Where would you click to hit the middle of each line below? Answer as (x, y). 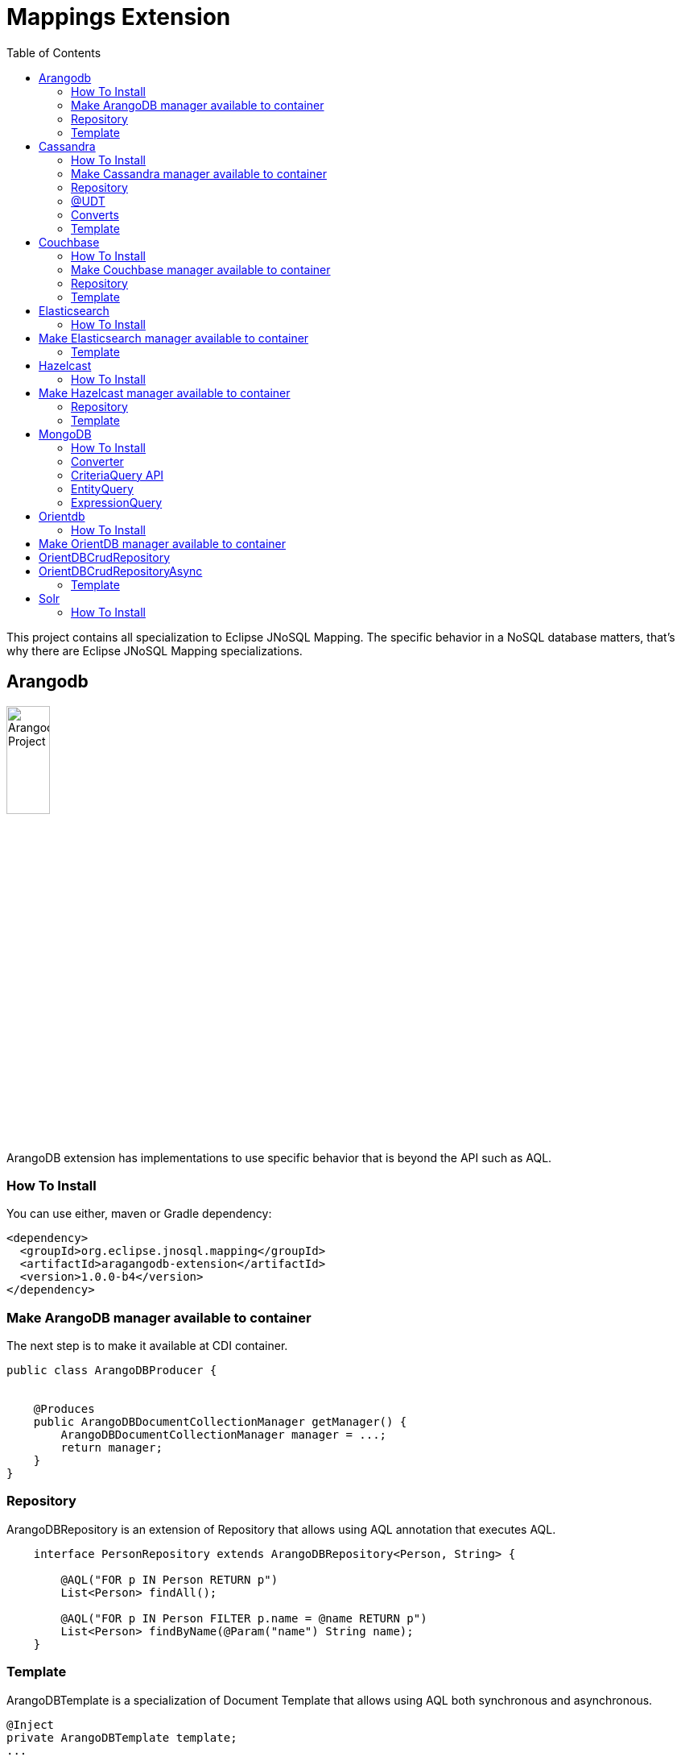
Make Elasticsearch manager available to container (174, 338)
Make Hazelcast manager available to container (165, 393)
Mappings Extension (119, 17)
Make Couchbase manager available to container (201, 269)
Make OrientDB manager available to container (162, 543)
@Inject (31, 1724)
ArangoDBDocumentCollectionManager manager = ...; (224, 1435)
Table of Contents (54, 52)
